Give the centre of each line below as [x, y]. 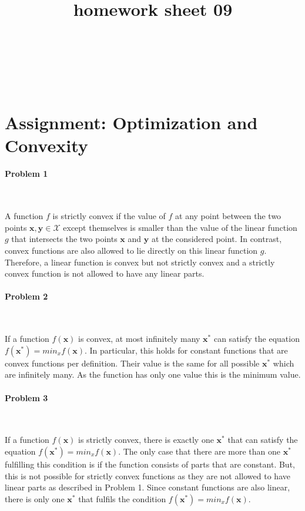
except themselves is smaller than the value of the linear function [180, 227]
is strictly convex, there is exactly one [146, 440]
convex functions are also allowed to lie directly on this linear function [131, 251]
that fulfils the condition [122, 498]
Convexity [46, 145]
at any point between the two [228, 216]
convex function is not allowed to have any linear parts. [105, 273]
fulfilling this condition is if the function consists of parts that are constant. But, [150, 464]
